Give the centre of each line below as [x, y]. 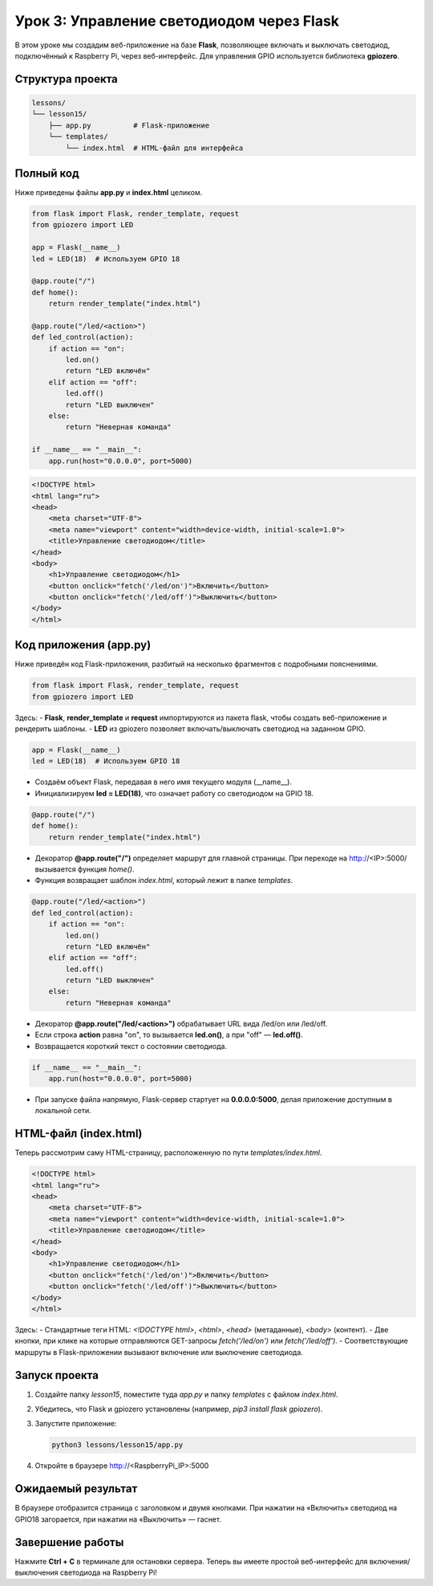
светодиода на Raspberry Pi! [109, 1572]
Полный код [47, 173]
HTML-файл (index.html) [79, 1134]
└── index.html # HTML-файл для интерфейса [154, 148]
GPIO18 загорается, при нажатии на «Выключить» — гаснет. [118, 1519]
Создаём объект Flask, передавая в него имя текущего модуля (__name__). [164, 782]
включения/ [390, 1561]
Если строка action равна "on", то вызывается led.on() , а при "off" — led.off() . [169, 1035]
